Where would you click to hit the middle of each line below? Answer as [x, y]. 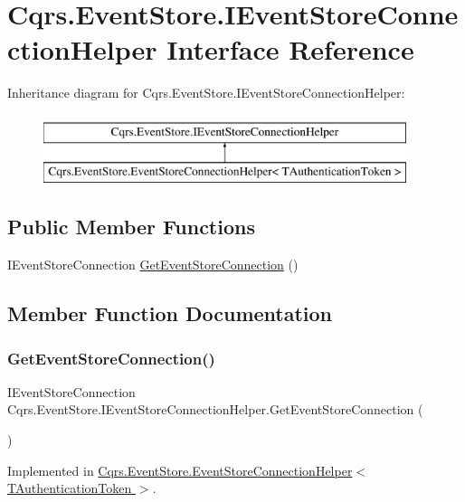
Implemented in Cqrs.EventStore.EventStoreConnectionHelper [180, 470]
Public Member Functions [131, 227]
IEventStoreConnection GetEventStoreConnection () [153, 265]
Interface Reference [290, 49]
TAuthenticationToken [70, 488]
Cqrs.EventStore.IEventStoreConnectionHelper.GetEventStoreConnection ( [215, 409]
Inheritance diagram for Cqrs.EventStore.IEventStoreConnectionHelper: [206, 93]
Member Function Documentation [170, 313]
